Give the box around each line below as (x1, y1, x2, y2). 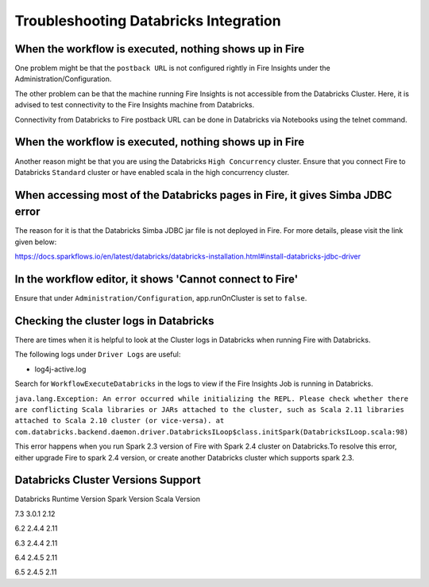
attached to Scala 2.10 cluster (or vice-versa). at (14, 416, 225, 426)
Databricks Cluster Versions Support (14, 473, 202, 487)
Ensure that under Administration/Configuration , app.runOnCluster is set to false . (14, 293, 307, 303)
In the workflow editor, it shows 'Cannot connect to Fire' (14, 273, 299, 286)
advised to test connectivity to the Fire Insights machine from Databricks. (14, 100, 254, 110)
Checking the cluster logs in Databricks (14, 314, 214, 328)
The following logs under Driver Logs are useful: (14, 350, 181, 360)
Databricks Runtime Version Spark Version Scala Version (14, 494, 200, 504)
